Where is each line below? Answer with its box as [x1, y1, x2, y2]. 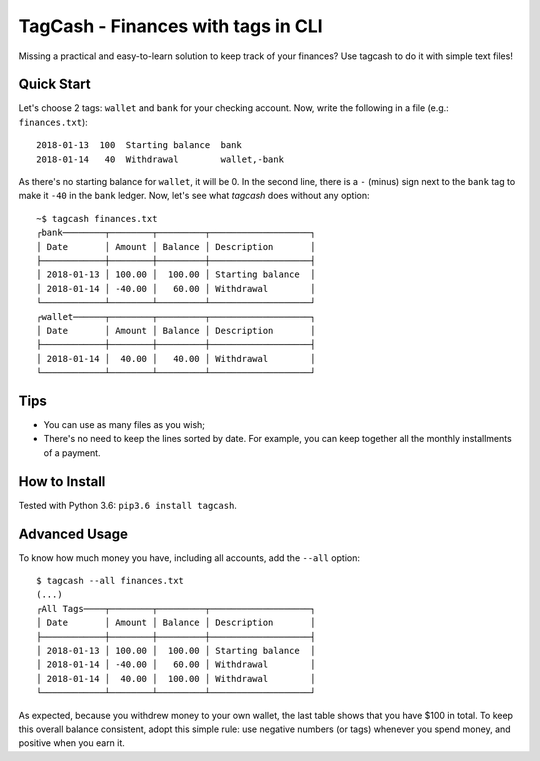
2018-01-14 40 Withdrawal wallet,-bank [36, 153, 285, 165]
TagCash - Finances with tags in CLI [18, 15, 324, 37]
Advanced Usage [18, 525, 129, 542]
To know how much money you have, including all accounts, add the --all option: [18, 551, 360, 564]
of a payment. [43, 446, 101, 459]
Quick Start [18, 76, 91, 93]
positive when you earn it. [18, 737, 125, 749]
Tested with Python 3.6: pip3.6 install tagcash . [18, 499, 237, 511]
